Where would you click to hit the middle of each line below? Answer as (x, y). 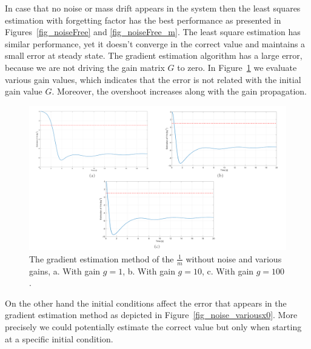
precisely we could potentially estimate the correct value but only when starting (153, 327)
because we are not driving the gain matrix (85, 67)
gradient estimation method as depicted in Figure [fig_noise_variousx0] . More (151, 315)
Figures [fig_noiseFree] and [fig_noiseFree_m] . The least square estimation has (153, 32)
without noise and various (234, 258)
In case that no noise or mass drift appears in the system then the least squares (153, 8)
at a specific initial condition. (59, 338)
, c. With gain (228, 271)
